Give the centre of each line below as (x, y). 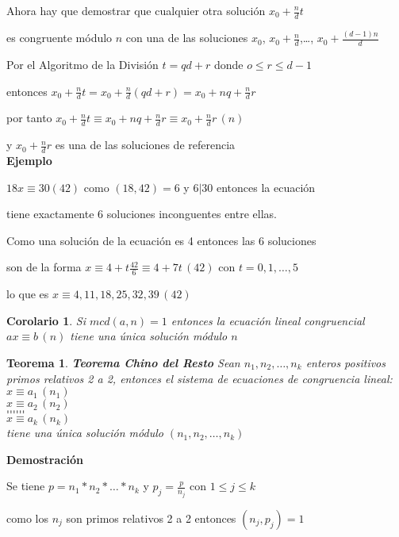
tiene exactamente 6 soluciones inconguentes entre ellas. (142, 214)
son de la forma (44, 267)
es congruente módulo (59, 38)
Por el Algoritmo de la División (82, 64)
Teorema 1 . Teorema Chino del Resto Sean (123, 363)
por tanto (29, 118)
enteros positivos (346, 363)
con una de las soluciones (187, 38)
